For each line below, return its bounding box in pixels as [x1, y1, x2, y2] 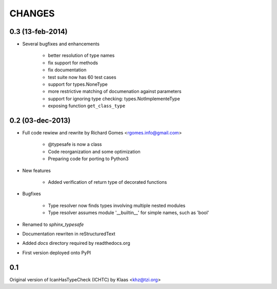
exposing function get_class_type [48, 103, 126, 109]
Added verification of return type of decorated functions [48, 179, 167, 185]
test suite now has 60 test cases [48, 74, 116, 80]
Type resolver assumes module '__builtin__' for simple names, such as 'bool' [48, 209, 209, 216]
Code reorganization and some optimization [48, 148, 141, 155]
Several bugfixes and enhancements [22, 41, 100, 47]
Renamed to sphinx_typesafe [22, 221, 84, 227]
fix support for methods [48, 60, 98, 66]
